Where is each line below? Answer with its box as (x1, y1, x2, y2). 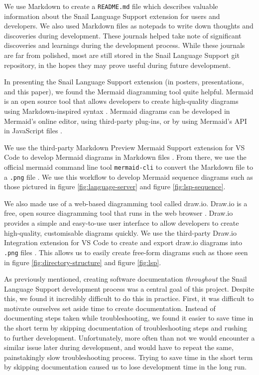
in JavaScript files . (4, 125, 62, 136)
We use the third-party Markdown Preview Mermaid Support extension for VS (4, 142, 245, 152)
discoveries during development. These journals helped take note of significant (4, 30, 242, 40)
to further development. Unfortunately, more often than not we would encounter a (4, 332, 255, 343)
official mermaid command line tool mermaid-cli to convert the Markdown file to (4, 161, 254, 172)
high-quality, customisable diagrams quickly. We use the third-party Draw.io (4, 227, 237, 238)
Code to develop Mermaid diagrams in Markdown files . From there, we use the (4, 152, 247, 162)
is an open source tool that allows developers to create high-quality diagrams (4, 96, 239, 106)
